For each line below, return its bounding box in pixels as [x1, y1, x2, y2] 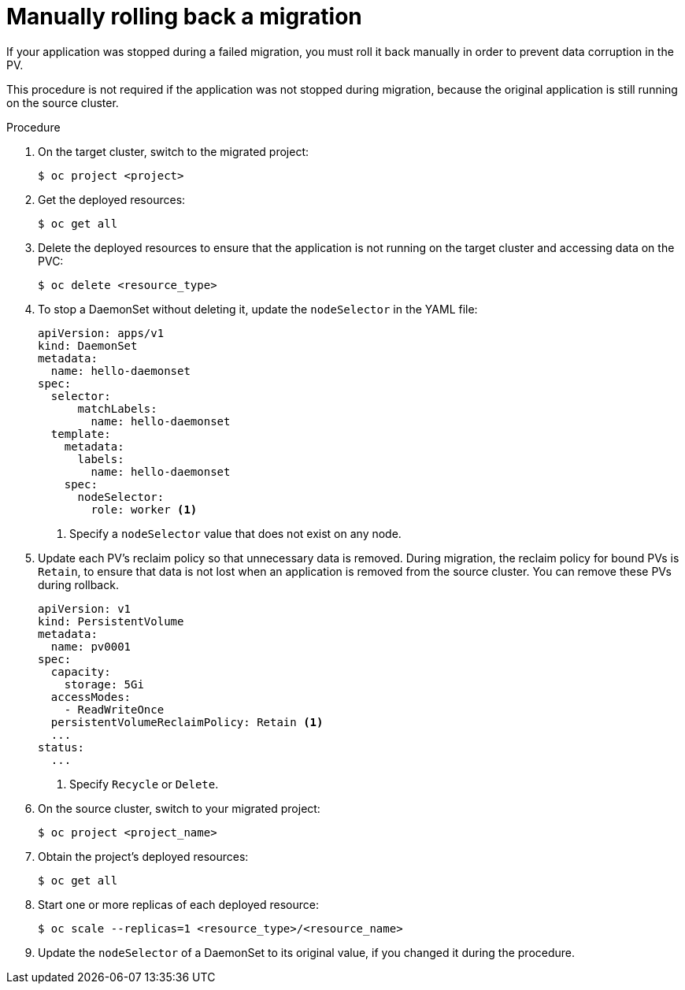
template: [50, 427, 111, 440]
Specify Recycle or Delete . [69, 777, 219, 791]
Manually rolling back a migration [6, 3, 362, 30]
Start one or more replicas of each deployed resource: [38, 897, 320, 911]
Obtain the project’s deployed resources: [38, 849, 249, 863]
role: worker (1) [91, 502, 198, 516]
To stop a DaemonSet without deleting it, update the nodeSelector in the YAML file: [38, 302, 478, 316]
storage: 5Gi [64, 677, 144, 691]
